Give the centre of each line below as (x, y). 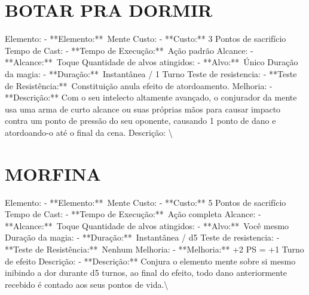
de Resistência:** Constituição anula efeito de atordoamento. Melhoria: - (139, 85)
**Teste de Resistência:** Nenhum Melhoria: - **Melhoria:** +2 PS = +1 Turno (154, 249)
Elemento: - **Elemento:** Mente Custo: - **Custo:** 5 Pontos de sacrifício (146, 202)
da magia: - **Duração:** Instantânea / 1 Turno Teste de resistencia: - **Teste (151, 73)
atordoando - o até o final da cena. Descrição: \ (89, 132)
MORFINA (53, 173)
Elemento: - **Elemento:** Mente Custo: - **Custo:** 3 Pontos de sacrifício (146, 39)
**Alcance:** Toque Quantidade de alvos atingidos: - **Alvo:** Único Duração (152, 62)
